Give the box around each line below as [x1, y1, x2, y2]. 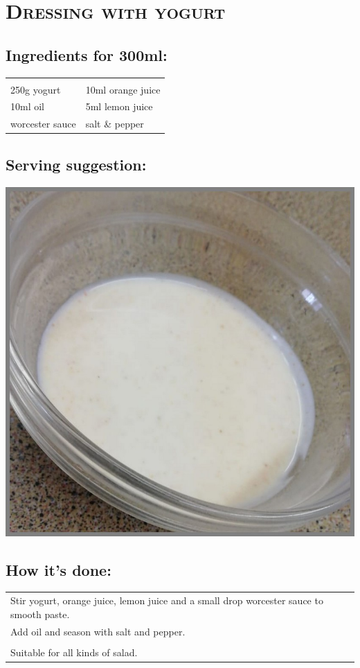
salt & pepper [85, 116, 144, 131]
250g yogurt [10, 82, 61, 96]
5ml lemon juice [85, 99, 153, 114]
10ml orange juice [85, 82, 161, 96]
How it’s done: [6, 559, 111, 580]
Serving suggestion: [6, 153, 147, 175]
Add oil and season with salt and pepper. [10, 624, 186, 638]
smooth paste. [10, 606, 70, 621]
